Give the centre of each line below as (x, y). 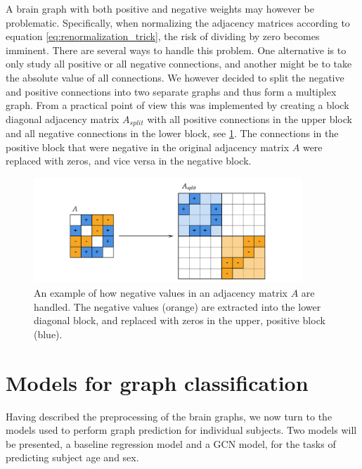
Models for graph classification (157, 382)
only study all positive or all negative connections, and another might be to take (179, 64)
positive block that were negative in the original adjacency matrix (148, 147)
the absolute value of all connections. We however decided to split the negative (175, 77)
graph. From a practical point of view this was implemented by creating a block (177, 105)
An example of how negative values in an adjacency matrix (161, 293)
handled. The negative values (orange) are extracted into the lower (177, 306)
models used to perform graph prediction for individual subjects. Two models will (181, 430)
